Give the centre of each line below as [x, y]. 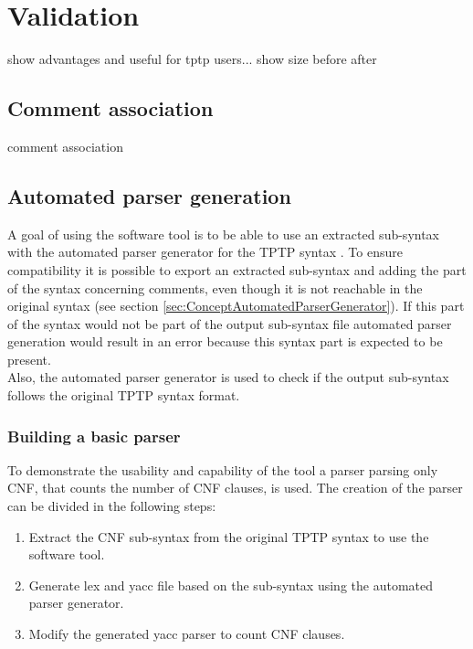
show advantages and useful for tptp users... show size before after [192, 59]
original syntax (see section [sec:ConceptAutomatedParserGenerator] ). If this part [236, 306]
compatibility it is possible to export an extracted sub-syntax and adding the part [237, 269]
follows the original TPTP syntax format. [124, 395]
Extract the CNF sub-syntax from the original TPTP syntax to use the [229, 536]
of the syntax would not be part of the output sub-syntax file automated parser [230, 323]
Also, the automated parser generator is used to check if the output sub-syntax [228, 377]
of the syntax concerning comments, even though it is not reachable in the [215, 287]
